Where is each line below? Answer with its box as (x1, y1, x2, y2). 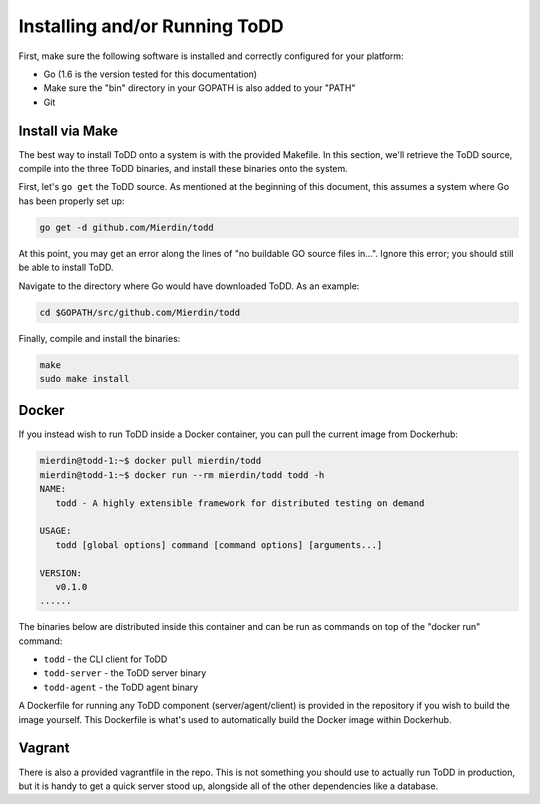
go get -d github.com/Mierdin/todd (39, 221, 214, 233)
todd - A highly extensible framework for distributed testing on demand (55, 497, 425, 509)
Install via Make (18, 122, 119, 139)
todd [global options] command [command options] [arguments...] (55, 539, 383, 550)
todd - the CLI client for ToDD (43, 653, 168, 665)
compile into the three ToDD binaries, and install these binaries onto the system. (18, 163, 349, 175)
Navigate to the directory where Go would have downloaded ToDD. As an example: (18, 280, 360, 292)
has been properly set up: (18, 195, 125, 207)
